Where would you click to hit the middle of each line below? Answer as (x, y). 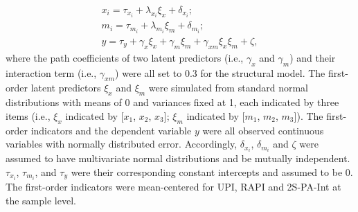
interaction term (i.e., (51, 72)
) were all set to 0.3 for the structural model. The (220, 72)
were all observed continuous (263, 130)
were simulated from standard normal (228, 88)
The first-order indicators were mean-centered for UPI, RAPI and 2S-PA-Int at (173, 186)
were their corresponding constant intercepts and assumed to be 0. (212, 171)
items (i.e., (28, 115)
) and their (313, 57)
